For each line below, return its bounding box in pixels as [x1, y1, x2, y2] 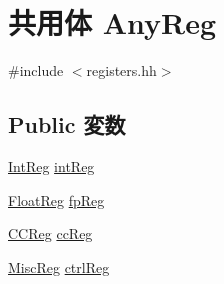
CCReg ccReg [8, 223, 93, 244]
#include [8, 60, 64, 81]
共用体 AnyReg [8, 2, 217, 43]
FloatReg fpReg [8, 189, 105, 210]
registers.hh [86, 60, 157, 81]
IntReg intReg [8, 155, 95, 176]
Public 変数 [8, 109, 126, 140]
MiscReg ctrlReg [8, 256, 110, 277]
